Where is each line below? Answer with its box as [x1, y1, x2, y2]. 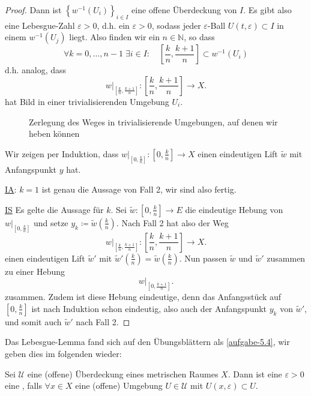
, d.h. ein [97, 19, 130, 31]
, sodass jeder [151, 19, 201, 31]
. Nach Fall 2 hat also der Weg [116, 216, 229, 229]
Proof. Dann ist [5, 4, 62, 16]
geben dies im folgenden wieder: [5, 347, 122, 359]
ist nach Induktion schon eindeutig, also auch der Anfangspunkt [31, 302, 267, 314]
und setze [33, 216, 68, 229]
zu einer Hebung [5, 265, 65, 277]
